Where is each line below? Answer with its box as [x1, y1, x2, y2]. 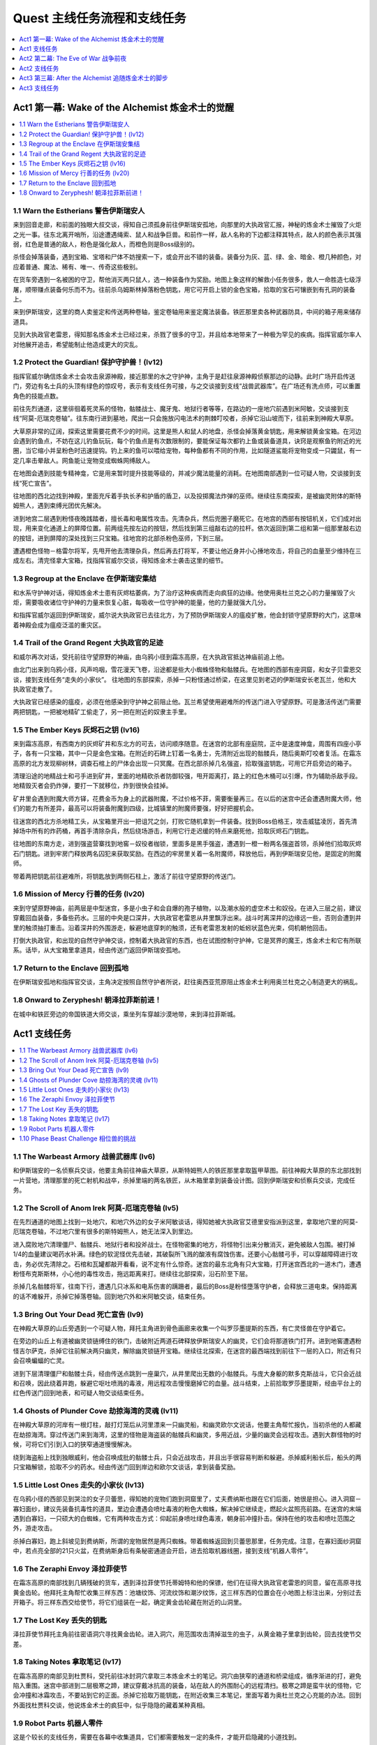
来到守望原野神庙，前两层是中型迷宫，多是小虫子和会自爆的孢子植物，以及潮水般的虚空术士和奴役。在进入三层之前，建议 [13, 904, 362, 912]
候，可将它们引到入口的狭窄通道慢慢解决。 [13, 1440, 135, 1448]
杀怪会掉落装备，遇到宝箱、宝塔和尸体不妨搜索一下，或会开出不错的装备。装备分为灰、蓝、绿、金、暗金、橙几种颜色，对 [13, 253, 362, 261]
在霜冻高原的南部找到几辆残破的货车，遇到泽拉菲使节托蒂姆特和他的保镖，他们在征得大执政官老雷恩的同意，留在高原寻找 [13, 1578, 362, 1587]
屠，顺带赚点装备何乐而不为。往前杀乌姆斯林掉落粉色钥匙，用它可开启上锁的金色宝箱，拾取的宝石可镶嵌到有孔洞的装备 [13, 285, 355, 293]
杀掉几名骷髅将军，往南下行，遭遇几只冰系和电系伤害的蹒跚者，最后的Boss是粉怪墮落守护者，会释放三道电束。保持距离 [13, 1282, 357, 1291]
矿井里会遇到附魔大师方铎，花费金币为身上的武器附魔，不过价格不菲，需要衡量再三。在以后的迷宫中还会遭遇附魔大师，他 [13, 794, 362, 803]
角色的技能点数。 [13, 392, 62, 400]
